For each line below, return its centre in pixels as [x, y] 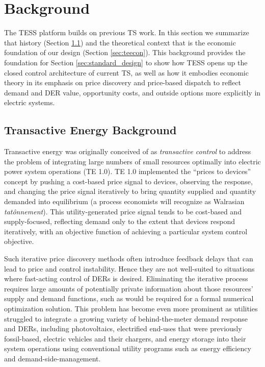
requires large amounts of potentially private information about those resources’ [129, 288]
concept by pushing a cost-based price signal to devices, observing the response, [128, 181]
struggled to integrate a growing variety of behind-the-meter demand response [126, 318]
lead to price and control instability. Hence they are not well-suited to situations [129, 268]
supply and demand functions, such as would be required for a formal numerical [129, 298]
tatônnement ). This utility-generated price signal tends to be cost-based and [123, 211]
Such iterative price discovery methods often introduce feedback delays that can [129, 259]
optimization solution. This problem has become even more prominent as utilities [131, 308]
